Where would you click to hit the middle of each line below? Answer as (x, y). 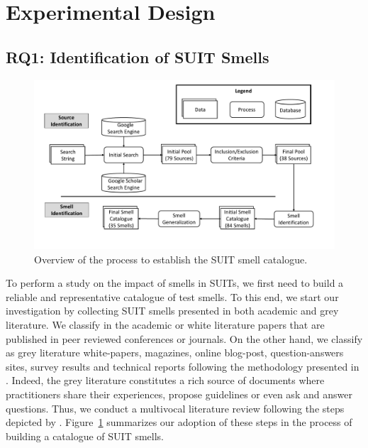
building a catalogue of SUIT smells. (85, 436)
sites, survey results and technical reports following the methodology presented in (183, 366)
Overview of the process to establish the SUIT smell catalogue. (171, 259)
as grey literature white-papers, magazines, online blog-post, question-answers (175, 353)
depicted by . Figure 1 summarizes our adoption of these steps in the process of (179, 422)
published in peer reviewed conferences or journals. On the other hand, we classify (184, 338)
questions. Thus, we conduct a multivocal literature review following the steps (175, 408)
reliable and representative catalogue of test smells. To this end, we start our (172, 296)
